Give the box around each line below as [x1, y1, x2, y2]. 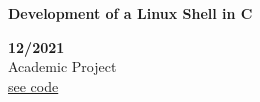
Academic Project [8, 56, 117, 77]
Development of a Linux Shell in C [8, 3, 253, 23]
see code [8, 75, 59, 96]
